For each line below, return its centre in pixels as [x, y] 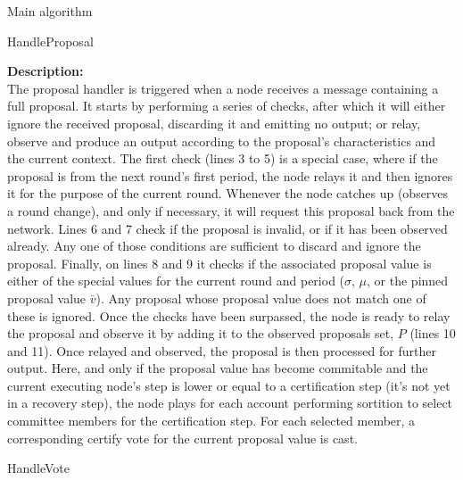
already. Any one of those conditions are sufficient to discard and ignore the [214, 246]
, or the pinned [408, 281]
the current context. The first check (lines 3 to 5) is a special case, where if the [223, 158]
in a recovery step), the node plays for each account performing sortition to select [230, 403]
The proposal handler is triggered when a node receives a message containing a [223, 88]
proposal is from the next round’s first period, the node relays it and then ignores [230, 175]
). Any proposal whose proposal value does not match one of [261, 298]
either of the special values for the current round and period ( [176, 281]
